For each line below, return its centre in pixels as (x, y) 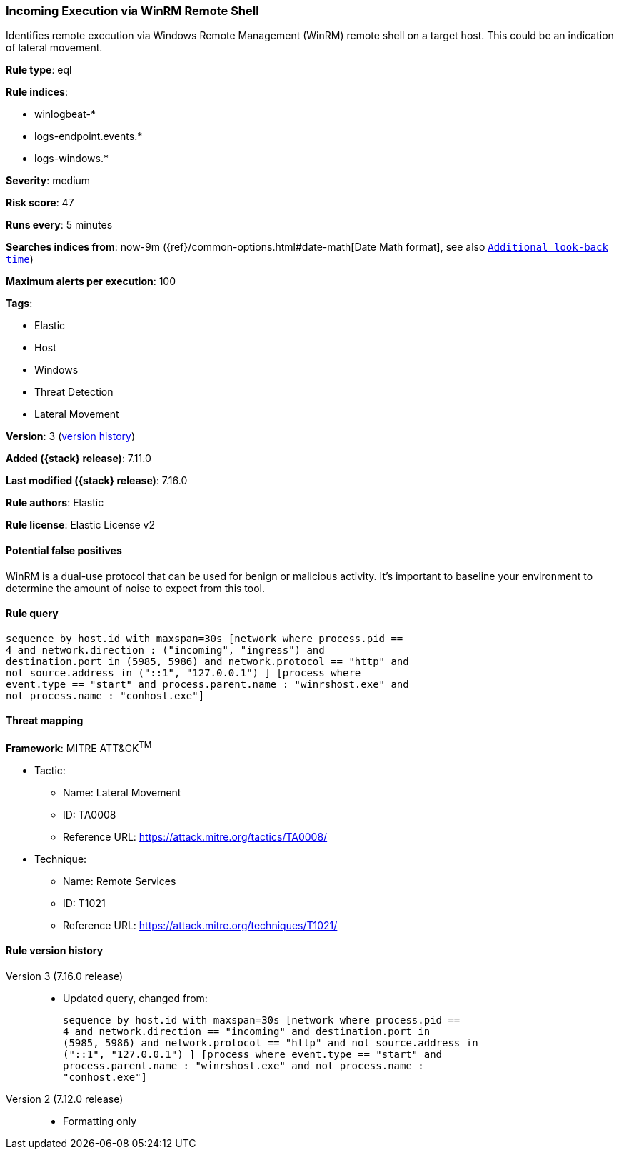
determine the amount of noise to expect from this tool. (136, 588)
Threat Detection (74, 392)
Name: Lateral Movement (122, 792)
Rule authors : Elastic (55, 503)
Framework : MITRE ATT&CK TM (79, 747)
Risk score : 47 (40, 203)
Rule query (32, 614)
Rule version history (55, 951)
